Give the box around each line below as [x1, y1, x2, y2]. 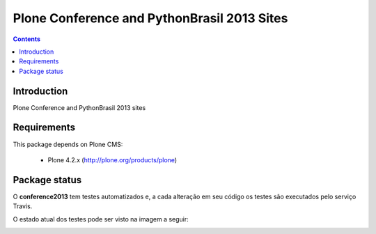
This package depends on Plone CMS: [13, 140, 123, 148]
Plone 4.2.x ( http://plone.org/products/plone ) [47, 155, 178, 164]
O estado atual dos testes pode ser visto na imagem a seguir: [13, 214, 189, 223]
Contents [13, 35, 41, 43]
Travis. [13, 202, 33, 210]
